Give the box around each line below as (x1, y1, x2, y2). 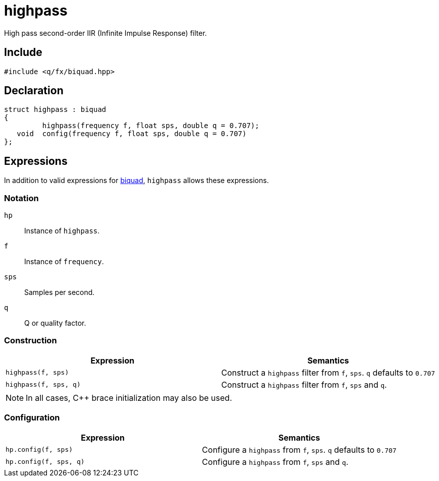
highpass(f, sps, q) (6, 381, 81, 389)
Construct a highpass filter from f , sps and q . (221, 379, 387, 390)
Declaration (4, 84, 64, 97)
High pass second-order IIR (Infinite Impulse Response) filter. (4, 28, 207, 37)
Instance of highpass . (24, 226, 100, 235)
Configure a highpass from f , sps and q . (202, 456, 349, 467)
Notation (4, 193, 39, 203)
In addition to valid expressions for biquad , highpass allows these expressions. (4, 176, 269, 185)
